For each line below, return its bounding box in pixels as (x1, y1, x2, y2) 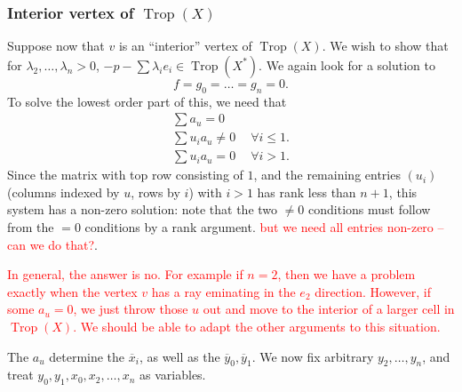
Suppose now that (7, 36, 105, 55)
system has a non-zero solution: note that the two (7, 200, 278, 219)
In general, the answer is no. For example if (7, 265, 243, 284)
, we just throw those (73, 300, 188, 318)
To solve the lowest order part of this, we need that (7, 92, 287, 110)
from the (7, 218, 54, 236)
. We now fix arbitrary (251, 347, 374, 365)
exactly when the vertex (7, 282, 138, 300)
